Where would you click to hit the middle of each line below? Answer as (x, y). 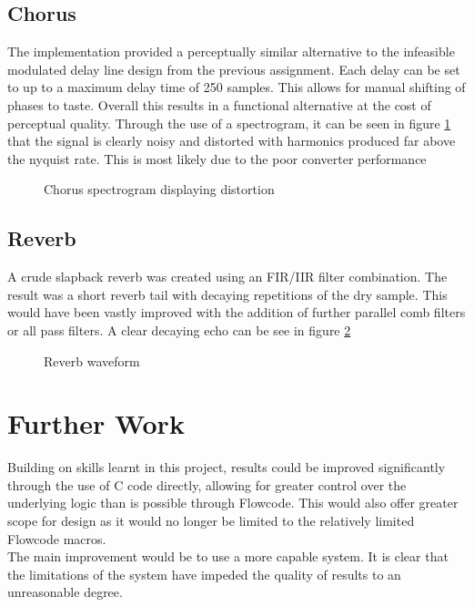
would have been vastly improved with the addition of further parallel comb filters (237, 312)
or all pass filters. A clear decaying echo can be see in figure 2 (179, 329)
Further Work (96, 423)
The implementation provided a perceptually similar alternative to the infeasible (231, 51)
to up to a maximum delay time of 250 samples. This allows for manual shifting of (237, 87)
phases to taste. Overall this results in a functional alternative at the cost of (219, 104)
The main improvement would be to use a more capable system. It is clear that (228, 556)
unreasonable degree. (65, 592)
